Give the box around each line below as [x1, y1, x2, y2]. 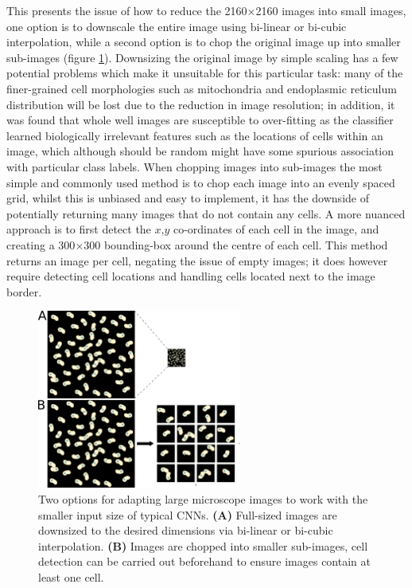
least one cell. [38, 568, 104, 585]
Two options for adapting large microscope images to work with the [38, 490, 368, 507]
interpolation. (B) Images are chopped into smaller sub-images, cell [38, 537, 368, 554]
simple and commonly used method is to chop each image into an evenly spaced [6, 174, 395, 190]
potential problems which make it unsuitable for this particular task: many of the [6, 65, 403, 81]
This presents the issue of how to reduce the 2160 [6, 2, 247, 18]
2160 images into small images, [255, 2, 406, 18]
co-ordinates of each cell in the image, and [173, 221, 379, 237]
